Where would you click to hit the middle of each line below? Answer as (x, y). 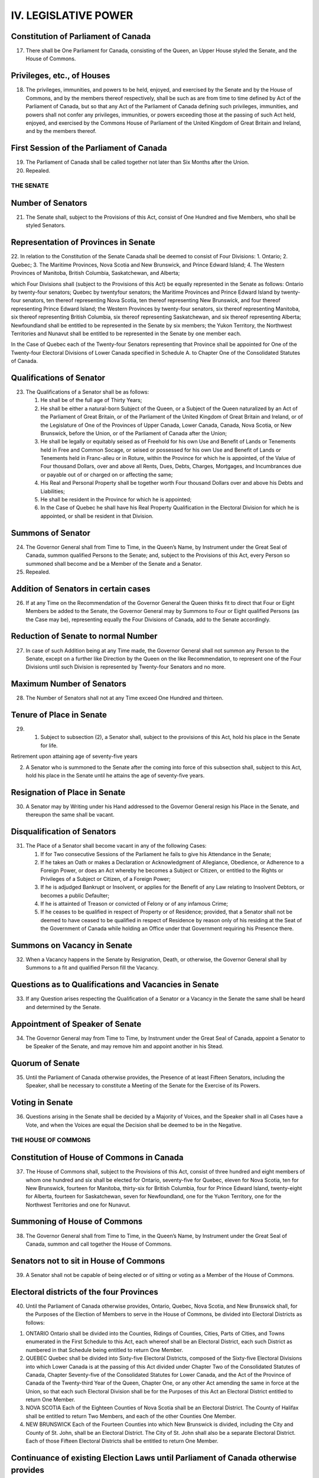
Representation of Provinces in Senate (83, 242)
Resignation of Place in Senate (68, 792)
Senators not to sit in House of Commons (88, 1261)
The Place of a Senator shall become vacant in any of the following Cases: (116, 846)
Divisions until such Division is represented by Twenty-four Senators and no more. (126, 667)
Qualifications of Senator (58, 377)
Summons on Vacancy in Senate (72, 945)
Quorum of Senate (45, 1063)
